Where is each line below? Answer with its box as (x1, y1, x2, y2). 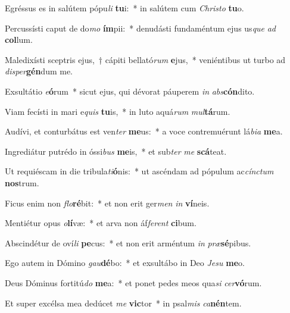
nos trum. (5, 176, 39, 189)
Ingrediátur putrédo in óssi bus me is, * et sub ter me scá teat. (5, 145, 227, 157)
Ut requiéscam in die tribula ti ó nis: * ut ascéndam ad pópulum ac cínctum (5, 165, 274, 177)
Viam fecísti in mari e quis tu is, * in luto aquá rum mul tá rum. (5, 105, 230, 117)
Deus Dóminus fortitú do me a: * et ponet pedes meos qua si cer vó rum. (5, 276, 262, 289)
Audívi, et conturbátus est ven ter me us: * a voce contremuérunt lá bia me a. (5, 125, 283, 137)
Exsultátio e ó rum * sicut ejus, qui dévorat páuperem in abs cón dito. (5, 84, 255, 97)
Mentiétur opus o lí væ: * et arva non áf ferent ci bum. (5, 217, 197, 229)
